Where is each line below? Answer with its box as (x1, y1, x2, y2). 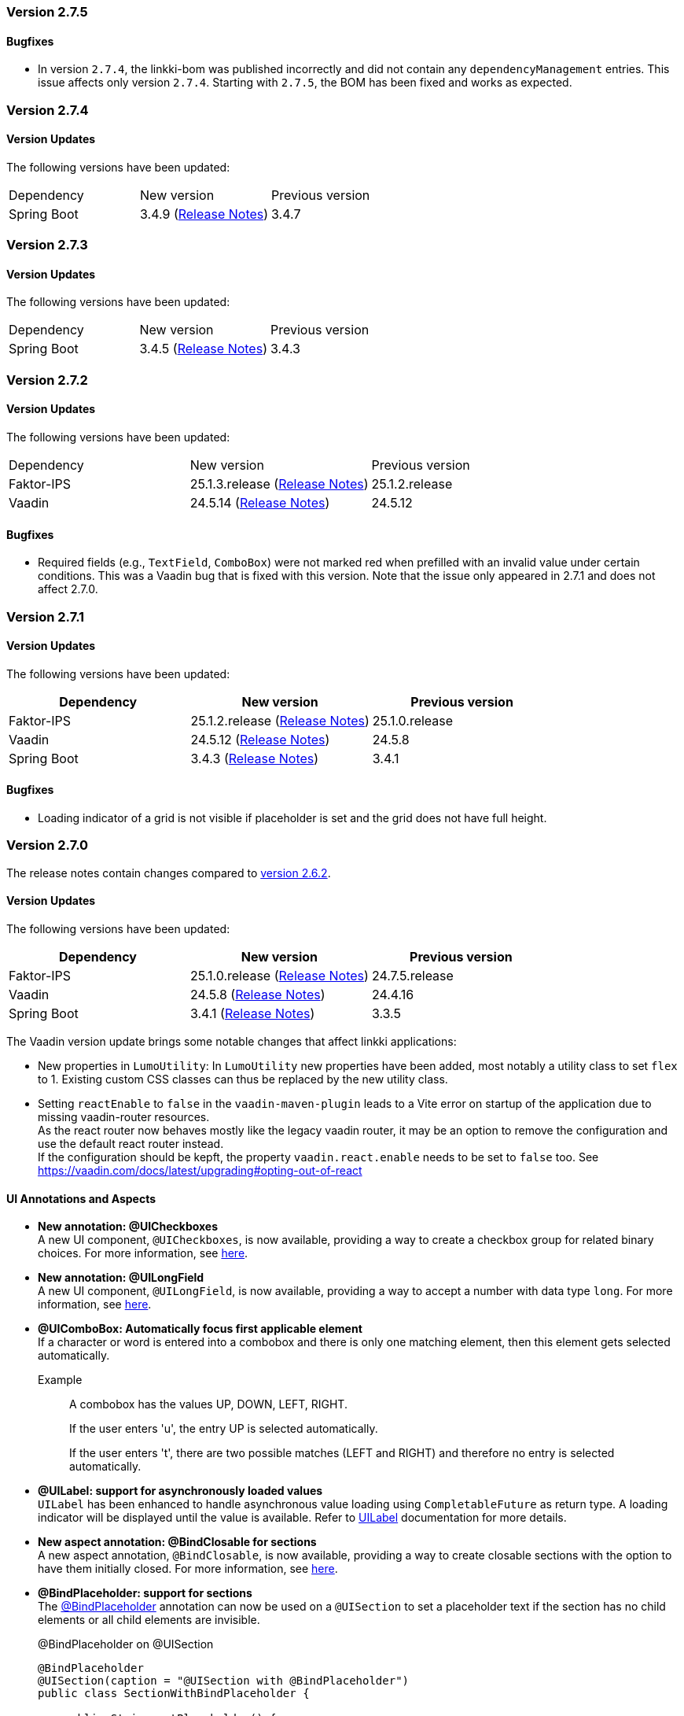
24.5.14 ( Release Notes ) (189, 495, 330, 511)
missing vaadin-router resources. (38, 1110, 210, 1124)
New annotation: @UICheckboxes (38, 1220, 219, 1234)
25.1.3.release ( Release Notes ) (189, 476, 369, 492)
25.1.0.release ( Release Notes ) (189, 968, 369, 983)
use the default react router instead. (38, 1137, 224, 1150)
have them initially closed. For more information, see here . (38, 1562, 338, 1576)
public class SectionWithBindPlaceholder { (38, 1687, 310, 1700)
